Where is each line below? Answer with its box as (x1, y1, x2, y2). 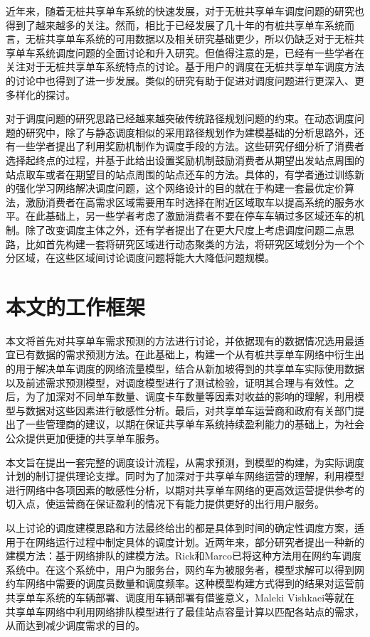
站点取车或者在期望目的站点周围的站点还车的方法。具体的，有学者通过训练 (6, 166, 354, 181)
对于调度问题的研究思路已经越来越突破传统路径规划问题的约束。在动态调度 (6, 111, 354, 126)
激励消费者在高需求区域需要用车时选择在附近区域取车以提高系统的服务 (25, 194, 354, 209)
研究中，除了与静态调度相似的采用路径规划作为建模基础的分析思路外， (25, 124, 354, 139)
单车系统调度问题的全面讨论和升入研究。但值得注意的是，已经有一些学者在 (15, 45, 364, 60)
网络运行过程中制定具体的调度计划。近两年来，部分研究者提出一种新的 (35, 534, 364, 549)
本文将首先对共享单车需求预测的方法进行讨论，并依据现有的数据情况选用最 (6, 333, 354, 348)
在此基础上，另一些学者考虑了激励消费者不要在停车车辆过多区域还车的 (25, 208, 354, 223)
